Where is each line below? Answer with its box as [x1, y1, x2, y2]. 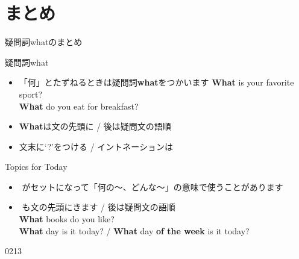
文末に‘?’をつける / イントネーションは [19, 140, 174, 152]
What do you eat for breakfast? [19, 99, 139, 112]
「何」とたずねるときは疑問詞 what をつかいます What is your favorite [19, 76, 294, 89]
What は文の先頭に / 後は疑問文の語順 [19, 120, 171, 133]
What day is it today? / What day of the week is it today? [19, 224, 250, 237]
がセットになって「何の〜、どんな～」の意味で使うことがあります [22, 180, 283, 193]
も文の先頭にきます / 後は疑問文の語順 [22, 201, 175, 213]
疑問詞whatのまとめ [5, 36, 83, 48]
